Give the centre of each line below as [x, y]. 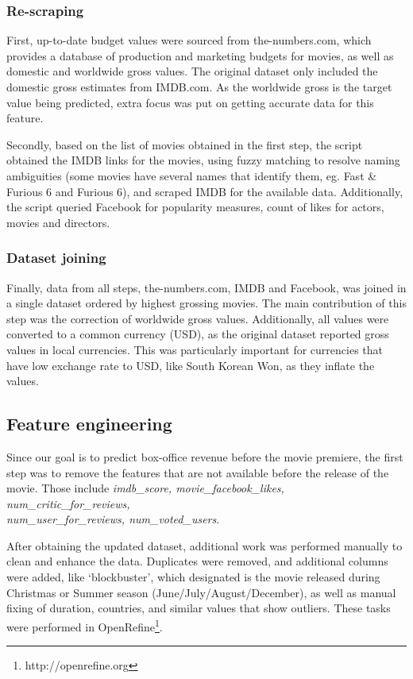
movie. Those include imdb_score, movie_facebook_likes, [145, 488]
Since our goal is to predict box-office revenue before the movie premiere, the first [205, 456]
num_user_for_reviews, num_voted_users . [113, 519]
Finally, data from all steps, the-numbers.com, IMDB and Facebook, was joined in [206, 287]
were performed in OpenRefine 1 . [85, 625]
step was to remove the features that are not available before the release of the [198, 472]
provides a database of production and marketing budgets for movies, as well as [200, 55]
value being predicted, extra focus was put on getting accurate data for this [190, 102]
